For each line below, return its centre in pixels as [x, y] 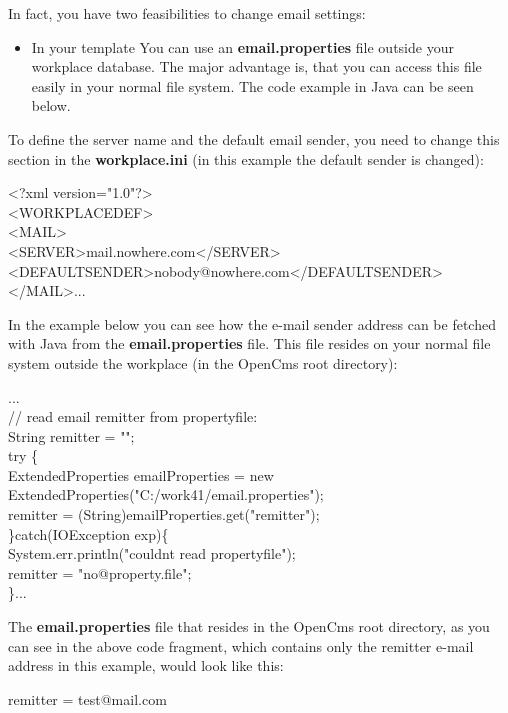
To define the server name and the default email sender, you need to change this [254, 138]
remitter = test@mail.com [87, 698]
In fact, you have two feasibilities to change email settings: [187, 13]
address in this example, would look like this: [146, 665]
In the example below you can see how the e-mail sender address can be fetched [252, 323]
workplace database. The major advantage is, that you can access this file [256, 66]
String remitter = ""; [71, 435]
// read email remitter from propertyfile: [133, 416]
